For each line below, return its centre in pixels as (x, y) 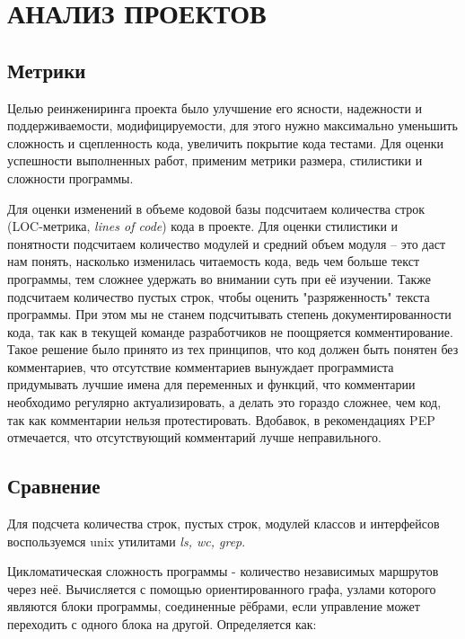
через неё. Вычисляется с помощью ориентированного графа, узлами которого (222, 588)
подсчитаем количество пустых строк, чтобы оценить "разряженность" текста (219, 296)
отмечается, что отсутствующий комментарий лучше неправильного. (194, 437)
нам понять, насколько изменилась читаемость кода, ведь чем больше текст (214, 261)
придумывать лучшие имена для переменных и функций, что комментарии (211, 384)
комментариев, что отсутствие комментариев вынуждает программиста (201, 366)
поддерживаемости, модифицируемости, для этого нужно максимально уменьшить (232, 125)
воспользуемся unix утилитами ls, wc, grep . (127, 541)
